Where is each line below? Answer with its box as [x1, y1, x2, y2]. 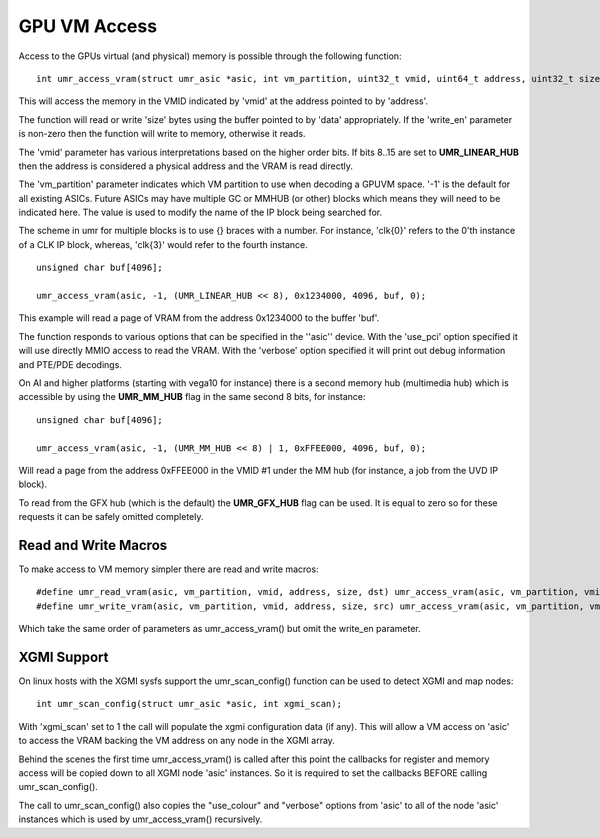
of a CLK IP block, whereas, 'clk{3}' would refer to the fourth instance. [18, 238, 309, 250]
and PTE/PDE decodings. [18, 358, 122, 370]
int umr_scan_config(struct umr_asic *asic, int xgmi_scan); [36, 698, 342, 710]
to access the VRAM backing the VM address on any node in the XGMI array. [18, 735, 335, 747]
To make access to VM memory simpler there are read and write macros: [18, 563, 319, 575]
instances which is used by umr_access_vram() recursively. [18, 813, 263, 825]
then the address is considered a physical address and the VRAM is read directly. [18, 160, 354, 172]
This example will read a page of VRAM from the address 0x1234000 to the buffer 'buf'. [18, 312, 380, 324]
